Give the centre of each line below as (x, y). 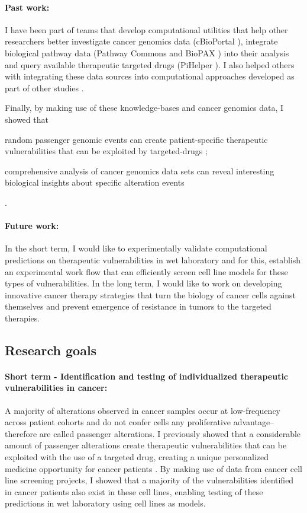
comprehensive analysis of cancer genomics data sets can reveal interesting (140, 171)
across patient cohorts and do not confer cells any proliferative (118, 422)
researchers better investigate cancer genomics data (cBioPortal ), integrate (141, 41)
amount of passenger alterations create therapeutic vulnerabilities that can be (146, 445)
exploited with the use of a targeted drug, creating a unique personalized (137, 457)
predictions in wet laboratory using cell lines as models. (105, 503)
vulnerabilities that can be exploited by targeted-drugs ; (106, 151)
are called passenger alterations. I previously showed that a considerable (170, 433)
